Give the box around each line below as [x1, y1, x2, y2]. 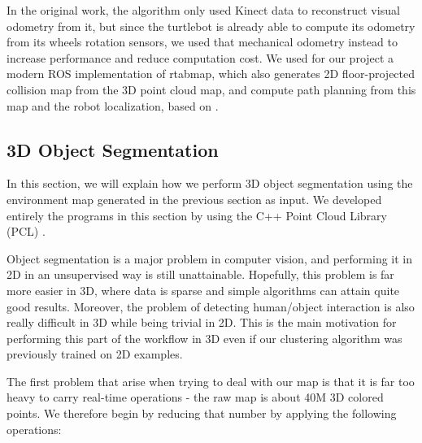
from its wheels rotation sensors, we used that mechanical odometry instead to [7, 33, 398, 50]
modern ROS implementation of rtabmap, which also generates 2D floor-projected [7, 65, 415, 82]
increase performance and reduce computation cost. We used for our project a [7, 49, 394, 66]
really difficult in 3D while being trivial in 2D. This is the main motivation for [7, 314, 397, 331]
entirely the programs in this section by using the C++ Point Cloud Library [7, 206, 387, 224]
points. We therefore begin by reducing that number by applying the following [7, 405, 397, 422]
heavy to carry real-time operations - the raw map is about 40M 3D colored [7, 389, 384, 406]
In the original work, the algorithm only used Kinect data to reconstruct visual [7, 2, 400, 18]
